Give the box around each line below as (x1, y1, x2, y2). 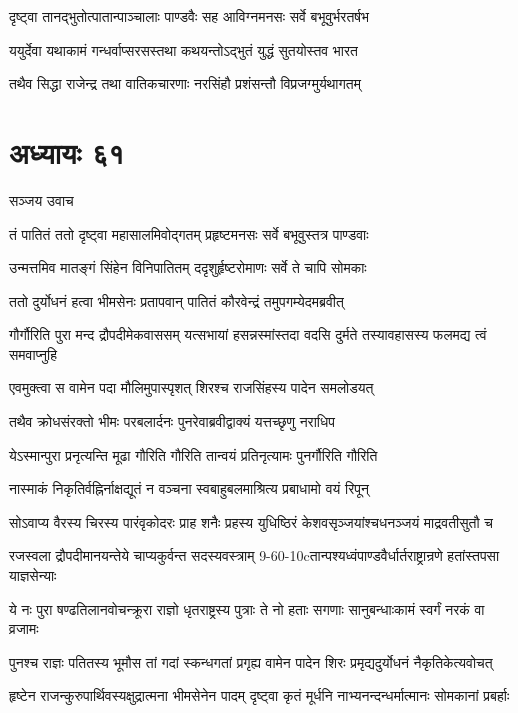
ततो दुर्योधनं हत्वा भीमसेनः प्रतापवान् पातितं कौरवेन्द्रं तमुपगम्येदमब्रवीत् (9, 290, 344, 311)
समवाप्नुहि (9, 343, 58, 364)
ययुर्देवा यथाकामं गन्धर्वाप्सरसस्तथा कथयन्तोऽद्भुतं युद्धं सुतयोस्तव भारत (9, 39, 359, 60)
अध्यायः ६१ (9, 131, 125, 172)
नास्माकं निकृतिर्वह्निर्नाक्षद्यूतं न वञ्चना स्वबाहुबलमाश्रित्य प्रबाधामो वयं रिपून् (9, 478, 369, 499)
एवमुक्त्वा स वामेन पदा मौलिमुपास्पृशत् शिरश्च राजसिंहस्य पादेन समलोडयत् (9, 377, 374, 398)
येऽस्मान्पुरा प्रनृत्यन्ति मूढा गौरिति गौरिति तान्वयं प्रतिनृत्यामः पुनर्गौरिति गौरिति (9, 444, 378, 465)
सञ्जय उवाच (9, 189, 74, 210)
